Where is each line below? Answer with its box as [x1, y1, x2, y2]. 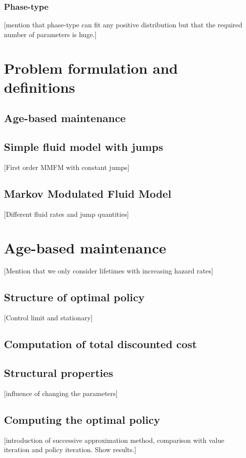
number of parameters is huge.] [4, 29, 97, 39]
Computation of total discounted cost [4, 336, 197, 352]
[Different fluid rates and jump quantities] [4, 208, 129, 219]
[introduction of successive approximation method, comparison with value [4, 435, 224, 445]
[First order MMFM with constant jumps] [4, 162, 130, 172]
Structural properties [4, 365, 113, 380]
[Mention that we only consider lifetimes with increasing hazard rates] [4, 266, 213, 276]
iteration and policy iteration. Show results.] [4, 444, 136, 455]
